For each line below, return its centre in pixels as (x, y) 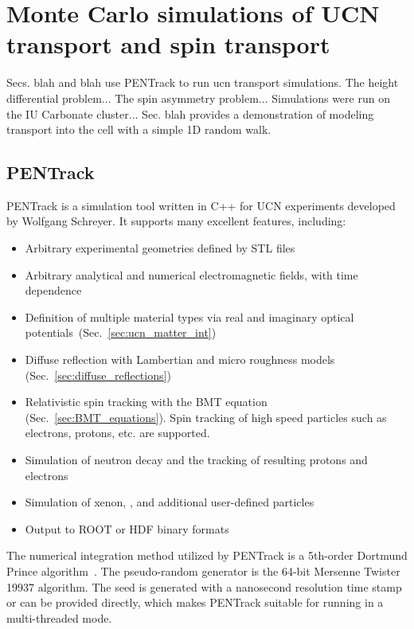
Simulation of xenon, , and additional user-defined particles (170, 502)
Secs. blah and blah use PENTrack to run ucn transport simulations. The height (203, 82)
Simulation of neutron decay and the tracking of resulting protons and (196, 460)
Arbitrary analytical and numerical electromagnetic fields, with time (191, 274)
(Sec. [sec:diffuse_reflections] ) (98, 375)
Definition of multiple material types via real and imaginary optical (189, 316)
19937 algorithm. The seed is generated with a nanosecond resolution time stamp (204, 586)
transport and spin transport (168, 44)
